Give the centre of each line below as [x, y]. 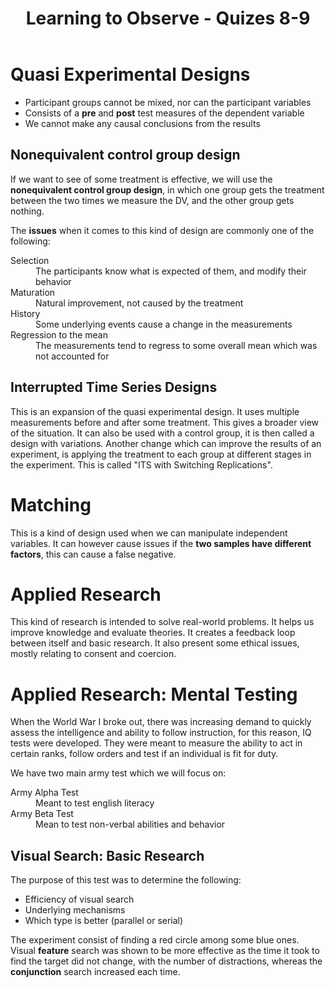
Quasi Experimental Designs [130, 74]
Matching [51, 504]
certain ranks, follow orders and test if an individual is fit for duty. [144, 754]
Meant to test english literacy [95, 803]
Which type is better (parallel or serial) [104, 921]
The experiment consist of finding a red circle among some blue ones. [155, 940]
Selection [30, 260]
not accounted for [72, 356]
